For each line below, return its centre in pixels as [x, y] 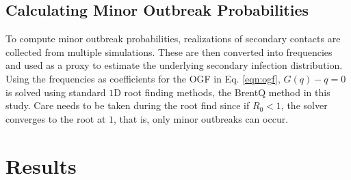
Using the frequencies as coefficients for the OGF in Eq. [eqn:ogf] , [143, 78]
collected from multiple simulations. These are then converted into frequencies [169, 51]
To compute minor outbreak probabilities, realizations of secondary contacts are [173, 39]
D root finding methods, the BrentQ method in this [222, 92]
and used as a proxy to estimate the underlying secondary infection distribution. [174, 65]
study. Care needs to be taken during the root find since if [128, 105]
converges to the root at [56, 118]
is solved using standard [56, 92]
